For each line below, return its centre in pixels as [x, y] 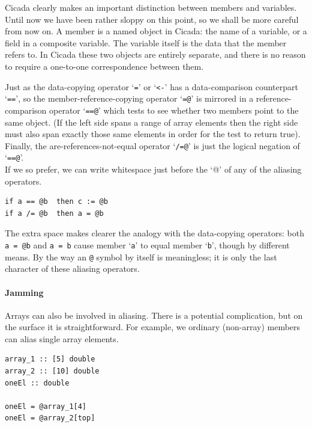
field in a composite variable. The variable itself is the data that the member [146, 42]
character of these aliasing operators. [72, 269]
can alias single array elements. [62, 338]
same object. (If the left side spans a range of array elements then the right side [151, 122]
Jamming [24, 292]
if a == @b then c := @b [56, 202]
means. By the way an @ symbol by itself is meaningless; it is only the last [141, 257]
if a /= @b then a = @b [54, 213]
